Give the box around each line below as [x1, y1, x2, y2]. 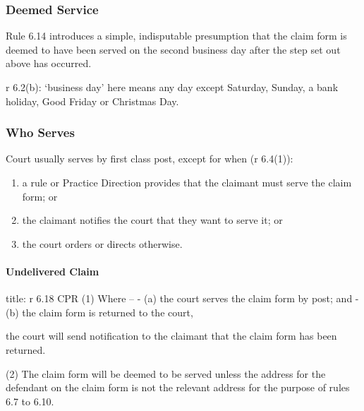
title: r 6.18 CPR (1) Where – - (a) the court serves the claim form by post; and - [6, 291, 359, 306]
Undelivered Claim [6, 263, 99, 278]
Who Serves [6, 124, 75, 141]
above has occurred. [6, 56, 92, 71]
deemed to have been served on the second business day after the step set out [6, 42, 341, 56]
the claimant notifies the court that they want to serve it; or [22, 213, 283, 227]
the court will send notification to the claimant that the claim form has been [6, 328, 337, 343]
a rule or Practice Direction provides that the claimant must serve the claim [22, 175, 352, 189]
